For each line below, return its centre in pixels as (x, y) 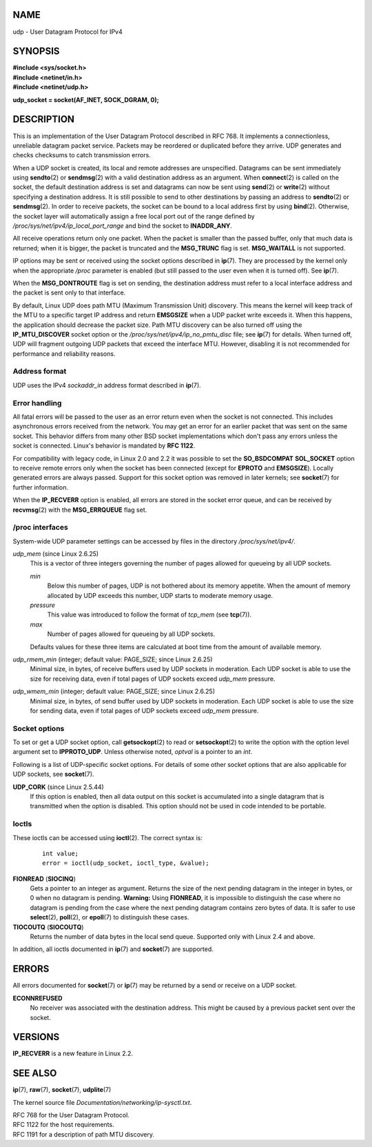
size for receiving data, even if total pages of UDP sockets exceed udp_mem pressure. (153, 679)
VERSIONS (36, 1037)
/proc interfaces (40, 528)
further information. (41, 487)
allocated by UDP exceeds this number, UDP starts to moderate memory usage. (160, 595)
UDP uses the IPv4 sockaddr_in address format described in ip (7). (107, 385)
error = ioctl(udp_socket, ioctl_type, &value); (126, 863)
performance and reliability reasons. (64, 353)
